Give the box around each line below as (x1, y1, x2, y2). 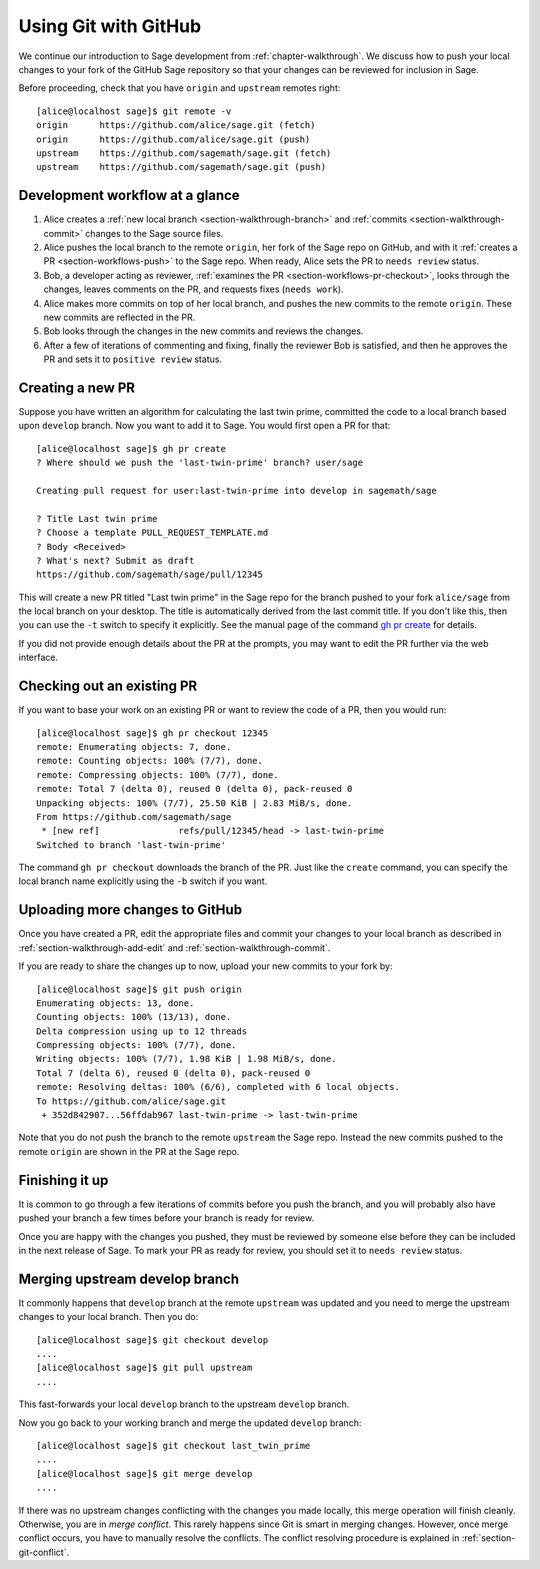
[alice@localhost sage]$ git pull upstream (36, 1362, 253, 1374)
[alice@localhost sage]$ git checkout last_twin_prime (36, 1440, 311, 1451)
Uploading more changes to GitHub (18, 901, 243, 919)
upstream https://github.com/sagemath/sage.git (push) (36, 161, 327, 173)
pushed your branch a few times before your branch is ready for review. (18, 1212, 315, 1224)
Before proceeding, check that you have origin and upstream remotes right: (18, 82, 341, 94)
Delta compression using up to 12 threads (36, 1025, 248, 1037)
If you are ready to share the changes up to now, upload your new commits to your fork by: (18, 960, 393, 972)
